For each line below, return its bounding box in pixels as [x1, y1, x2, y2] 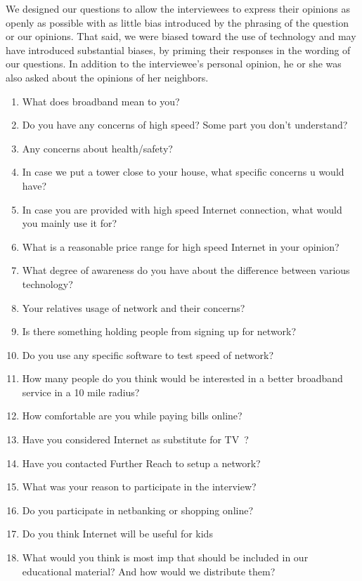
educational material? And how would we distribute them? [22, 563, 276, 578]
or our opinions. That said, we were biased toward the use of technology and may [6, 29, 356, 44]
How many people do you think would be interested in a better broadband [22, 371, 343, 386]
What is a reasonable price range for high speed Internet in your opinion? [22, 239, 340, 254]
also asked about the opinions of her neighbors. [6, 70, 209, 84]
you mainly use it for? [22, 216, 117, 230]
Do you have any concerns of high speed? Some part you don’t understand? [22, 117, 348, 132]
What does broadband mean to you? [22, 93, 180, 108]
